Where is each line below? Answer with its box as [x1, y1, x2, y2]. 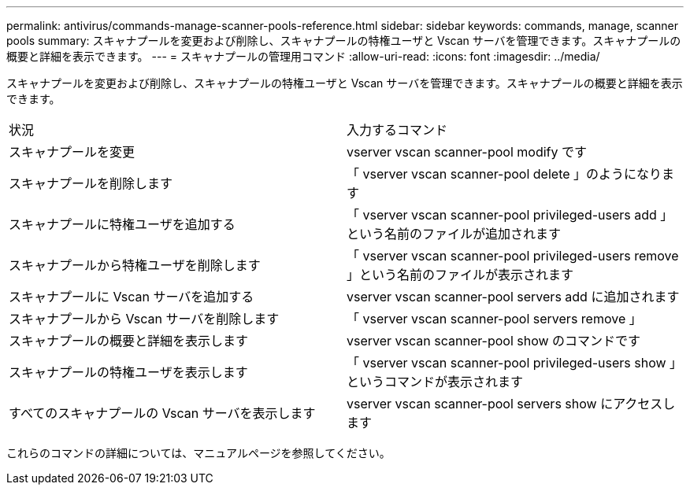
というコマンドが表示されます [347, 374, 524, 389]
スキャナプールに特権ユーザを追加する [9, 216, 236, 232]
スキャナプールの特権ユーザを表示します [9, 364, 248, 380]
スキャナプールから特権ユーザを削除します [9, 257, 261, 273]
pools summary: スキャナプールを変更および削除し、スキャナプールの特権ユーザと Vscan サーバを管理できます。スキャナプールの [6, 34, 681, 47]
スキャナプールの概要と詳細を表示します [9, 333, 249, 349]
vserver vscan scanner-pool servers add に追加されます [347, 289, 680, 305]
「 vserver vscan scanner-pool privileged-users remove [347, 248, 679, 264]
